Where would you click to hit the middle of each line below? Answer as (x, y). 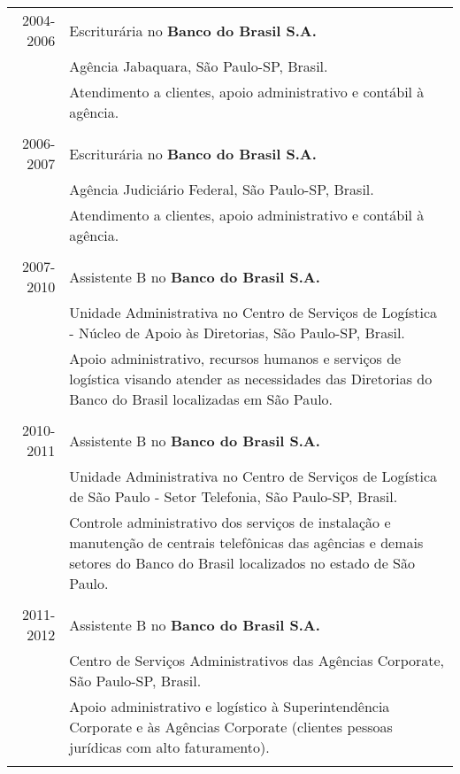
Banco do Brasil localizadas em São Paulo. (201, 399)
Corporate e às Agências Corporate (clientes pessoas (231, 727)
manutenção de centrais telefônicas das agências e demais (246, 542)
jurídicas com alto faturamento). (169, 747)
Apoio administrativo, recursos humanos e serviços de (235, 358)
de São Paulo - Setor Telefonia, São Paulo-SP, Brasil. (234, 496)
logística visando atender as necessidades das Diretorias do (251, 379)
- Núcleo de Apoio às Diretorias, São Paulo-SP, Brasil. (237, 333)
